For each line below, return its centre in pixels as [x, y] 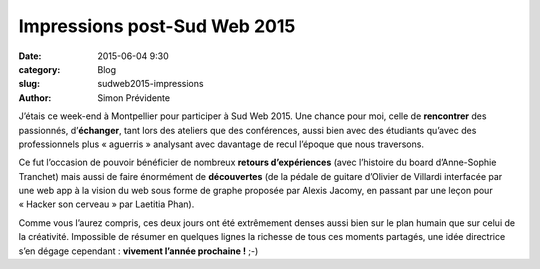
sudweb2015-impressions [150, 84]
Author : [35, 97]
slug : [29, 84]
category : [39, 69]
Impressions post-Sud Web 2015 [157, 26]
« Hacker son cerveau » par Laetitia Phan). [106, 204]
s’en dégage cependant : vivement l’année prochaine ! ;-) [138, 251]
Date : [30, 56]
